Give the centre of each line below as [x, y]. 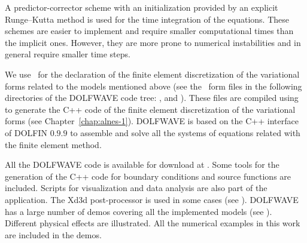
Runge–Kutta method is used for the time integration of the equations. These [147, 19]
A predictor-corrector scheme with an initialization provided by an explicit [142, 7]
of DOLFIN [26, 132]
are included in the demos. [53, 234]
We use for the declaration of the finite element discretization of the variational [152, 74]
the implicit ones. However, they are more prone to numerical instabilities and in [153, 42]
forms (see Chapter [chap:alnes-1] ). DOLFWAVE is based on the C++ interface [152, 121]
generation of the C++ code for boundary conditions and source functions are [148, 176]
